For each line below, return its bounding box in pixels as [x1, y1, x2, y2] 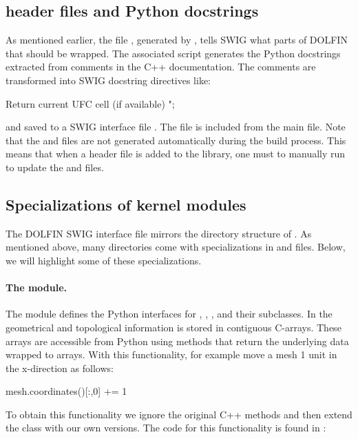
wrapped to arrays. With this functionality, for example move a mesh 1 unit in [6, 347, 337, 362]
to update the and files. [6, 159, 104, 174]
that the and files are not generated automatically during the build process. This [6, 133, 346, 147]
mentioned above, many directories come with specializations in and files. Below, [6, 240, 346, 254]
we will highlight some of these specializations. [6, 253, 202, 267]
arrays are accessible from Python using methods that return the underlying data [6, 333, 349, 348]
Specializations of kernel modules [6, 193, 246, 215]
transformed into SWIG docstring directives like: [6, 72, 211, 87]
